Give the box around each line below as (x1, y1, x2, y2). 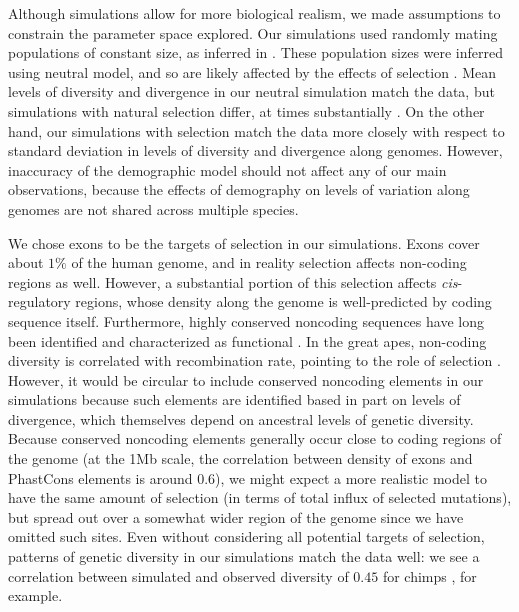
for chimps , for (382, 565, 477, 586)
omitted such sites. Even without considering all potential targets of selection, (8, 526, 485, 547)
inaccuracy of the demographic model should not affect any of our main (8, 159, 447, 180)
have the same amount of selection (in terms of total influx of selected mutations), (8, 487, 512, 508)
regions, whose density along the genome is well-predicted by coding (75, 291, 492, 312)
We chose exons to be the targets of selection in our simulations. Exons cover (8, 232, 480, 253)
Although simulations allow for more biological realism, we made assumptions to (8, 3, 501, 23)
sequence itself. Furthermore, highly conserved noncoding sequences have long (8, 310, 484, 331)
